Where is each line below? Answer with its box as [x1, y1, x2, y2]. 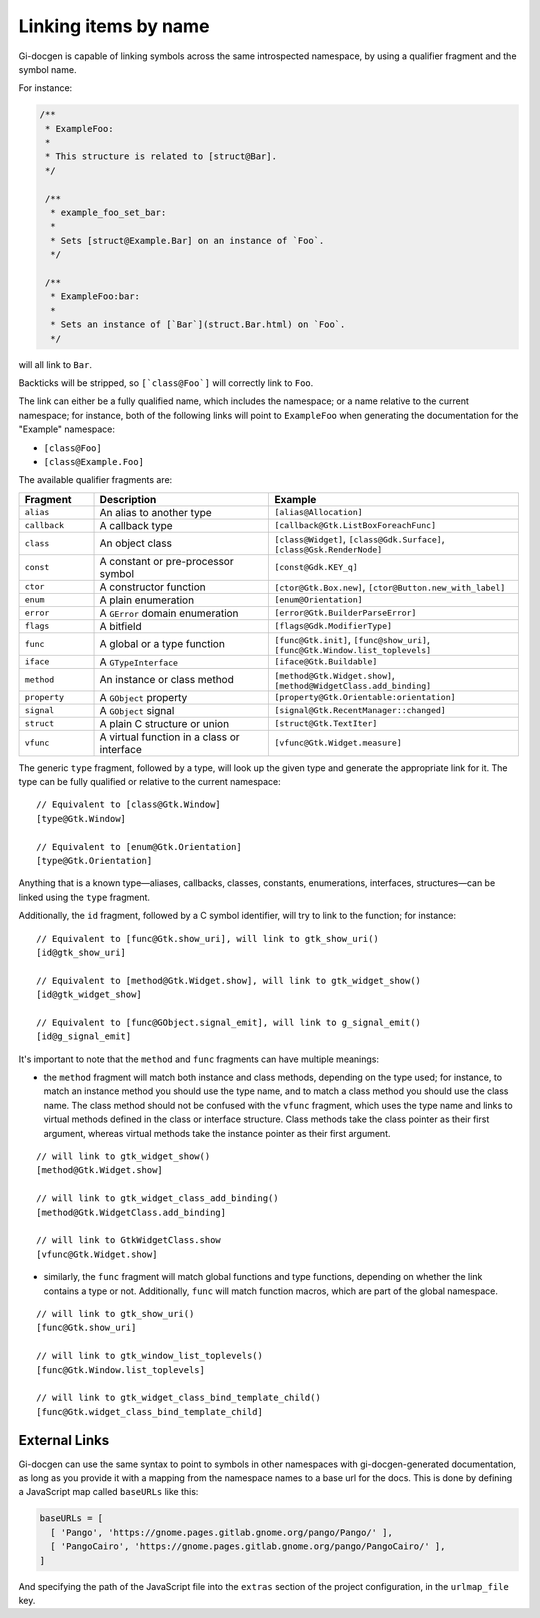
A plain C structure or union [99, 716, 230, 730]
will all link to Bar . [18, 358, 92, 370]
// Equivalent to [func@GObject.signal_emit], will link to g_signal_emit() [36, 1016, 422, 1028]
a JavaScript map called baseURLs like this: [18, 1486, 199, 1498]
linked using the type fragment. [18, 891, 150, 903]
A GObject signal [99, 703, 175, 717]
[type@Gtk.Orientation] [36, 855, 153, 867]
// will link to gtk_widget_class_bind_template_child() [36, 1392, 322, 1404]
